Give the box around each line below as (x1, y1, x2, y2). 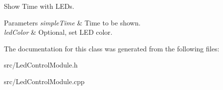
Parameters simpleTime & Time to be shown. (4, 17, 141, 27)
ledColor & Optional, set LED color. (4, 27, 112, 37)
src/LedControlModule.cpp (4, 76, 85, 86)
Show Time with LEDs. (4, 1, 74, 11)
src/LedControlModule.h (4, 60, 78, 70)
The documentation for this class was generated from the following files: (4, 43, 220, 53)
